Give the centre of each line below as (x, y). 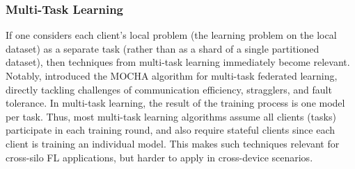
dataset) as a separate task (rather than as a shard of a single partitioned (163, 48)
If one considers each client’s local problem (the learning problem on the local (171, 35)
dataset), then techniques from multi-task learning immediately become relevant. (178, 62)
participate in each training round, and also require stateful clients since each (171, 130)
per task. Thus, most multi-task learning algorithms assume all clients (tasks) (171, 116)
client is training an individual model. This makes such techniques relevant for (173, 143)
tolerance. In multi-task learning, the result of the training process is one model (175, 103)
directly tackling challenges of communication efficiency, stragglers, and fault (169, 89)
